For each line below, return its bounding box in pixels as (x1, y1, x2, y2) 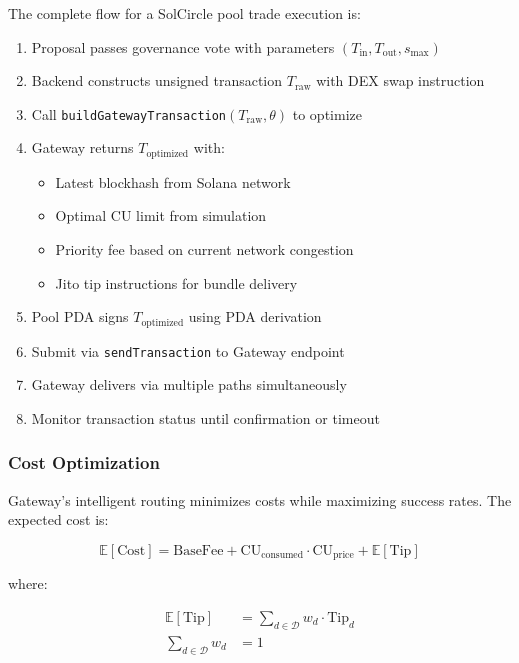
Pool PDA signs (31, 306, 129, 327)
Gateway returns (31, 137, 134, 158)
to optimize (292, 103, 362, 124)
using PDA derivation (188, 306, 322, 327)
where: (8, 573, 48, 594)
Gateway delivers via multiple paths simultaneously (31, 374, 347, 395)
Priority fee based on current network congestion (55, 239, 354, 260)
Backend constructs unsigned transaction (31, 70, 283, 91)
